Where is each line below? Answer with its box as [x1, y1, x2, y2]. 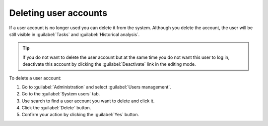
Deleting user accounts [9, 7, 108, 18]
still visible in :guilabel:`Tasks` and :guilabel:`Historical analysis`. [9, 31, 140, 37]
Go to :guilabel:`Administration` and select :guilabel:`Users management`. [21, 84, 171, 90]
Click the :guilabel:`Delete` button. [21, 105, 91, 111]
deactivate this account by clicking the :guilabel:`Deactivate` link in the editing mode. [22, 61, 196, 67]
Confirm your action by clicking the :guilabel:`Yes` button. [21, 112, 139, 118]
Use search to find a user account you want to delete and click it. [21, 98, 155, 104]
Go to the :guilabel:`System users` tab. [21, 91, 100, 97]
